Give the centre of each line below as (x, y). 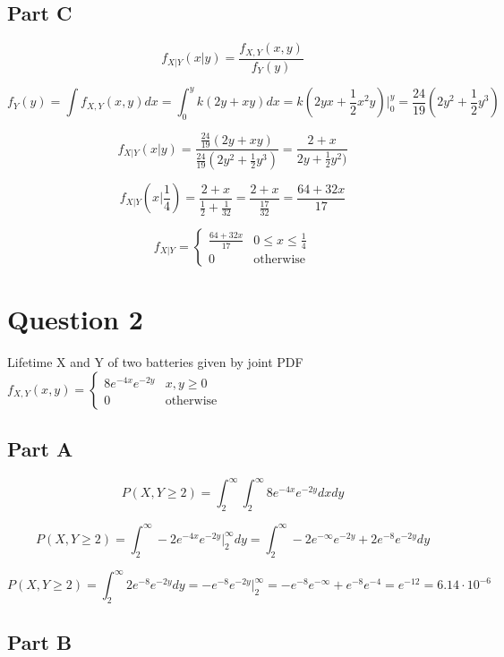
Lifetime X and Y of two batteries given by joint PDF (155, 362)
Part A (40, 449)
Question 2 (75, 319)
